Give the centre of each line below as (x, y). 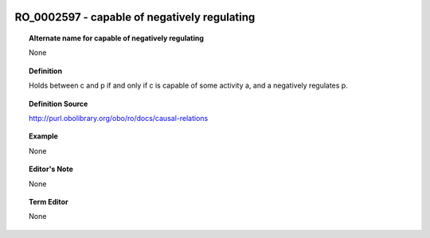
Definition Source (59, 103)
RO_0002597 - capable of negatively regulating (135, 17)
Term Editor (49, 201)
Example (44, 136)
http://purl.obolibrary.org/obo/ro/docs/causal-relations (119, 118)
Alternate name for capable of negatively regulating (117, 38)
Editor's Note (51, 169)
